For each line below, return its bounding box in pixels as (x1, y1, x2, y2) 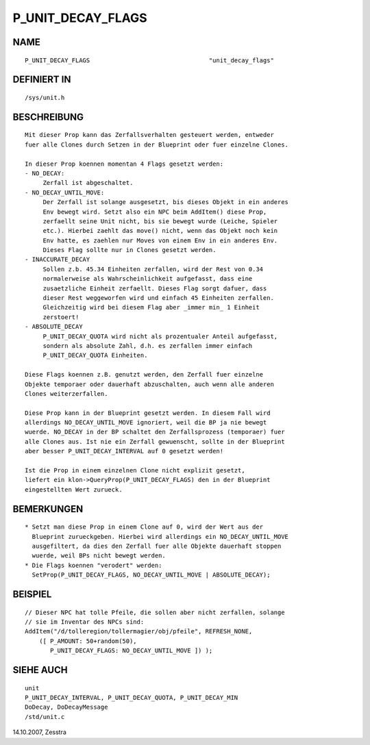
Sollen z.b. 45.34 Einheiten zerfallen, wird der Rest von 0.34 (42, 265, 264, 273)
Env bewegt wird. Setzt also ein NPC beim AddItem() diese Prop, (42, 207, 267, 216)
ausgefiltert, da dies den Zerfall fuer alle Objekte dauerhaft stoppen (32, 542, 282, 551)
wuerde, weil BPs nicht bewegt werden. (32, 552, 166, 559)
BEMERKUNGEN (12, 503, 84, 515)
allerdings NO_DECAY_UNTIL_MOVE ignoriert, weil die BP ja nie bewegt (25, 418, 267, 427)
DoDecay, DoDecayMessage (25, 703, 108, 711)
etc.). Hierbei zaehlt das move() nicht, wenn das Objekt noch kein (42, 227, 278, 235)
